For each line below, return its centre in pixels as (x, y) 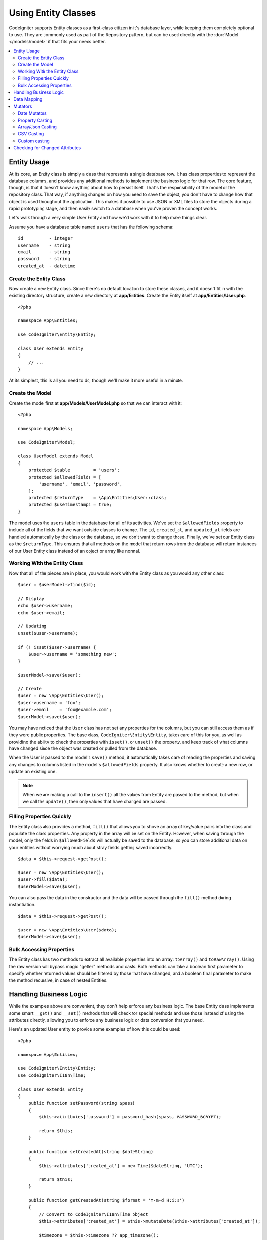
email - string (44, 252)
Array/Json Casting (37, 127)
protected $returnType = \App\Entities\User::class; (97, 498)
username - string (44, 245)
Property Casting (35, 120)
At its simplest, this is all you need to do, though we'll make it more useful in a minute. (96, 380)
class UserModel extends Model (56, 456)
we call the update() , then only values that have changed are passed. (95, 802)
